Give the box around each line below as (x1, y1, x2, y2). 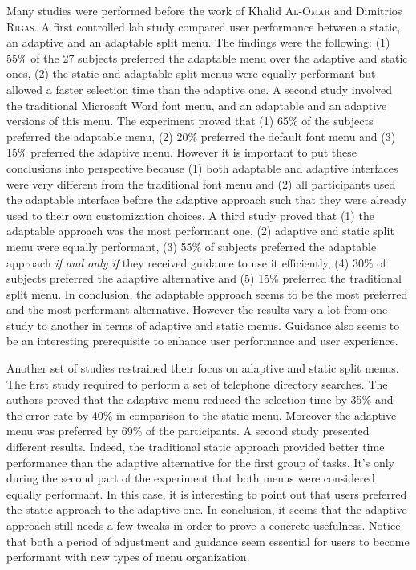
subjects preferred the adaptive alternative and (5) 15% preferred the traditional (6, 270, 402, 287)
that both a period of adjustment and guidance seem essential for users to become (6, 532, 410, 549)
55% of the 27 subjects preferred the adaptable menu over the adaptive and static (6, 49, 408, 66)
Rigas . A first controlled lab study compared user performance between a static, (6, 18, 401, 35)
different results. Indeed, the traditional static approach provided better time (6, 438, 385, 455)
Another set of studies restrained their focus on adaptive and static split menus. (6, 360, 399, 377)
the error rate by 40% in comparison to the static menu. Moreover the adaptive (6, 406, 397, 423)
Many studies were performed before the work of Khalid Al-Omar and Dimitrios (6, 2, 402, 18)
